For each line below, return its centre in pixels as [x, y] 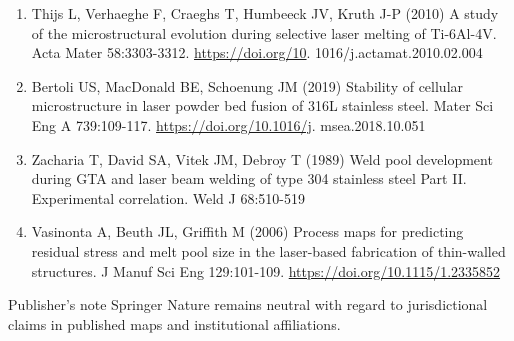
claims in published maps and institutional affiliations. [174, 323]
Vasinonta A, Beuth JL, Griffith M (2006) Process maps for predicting [247, 231]
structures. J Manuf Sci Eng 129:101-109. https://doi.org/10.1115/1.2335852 [266, 270]
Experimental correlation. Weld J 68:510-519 [168, 197]
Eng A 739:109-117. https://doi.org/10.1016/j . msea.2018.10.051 [228, 124]
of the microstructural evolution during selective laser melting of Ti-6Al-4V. [264, 32]
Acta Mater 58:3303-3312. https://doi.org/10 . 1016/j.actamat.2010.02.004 [257, 52]
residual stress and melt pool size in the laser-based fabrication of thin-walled [268, 250]
